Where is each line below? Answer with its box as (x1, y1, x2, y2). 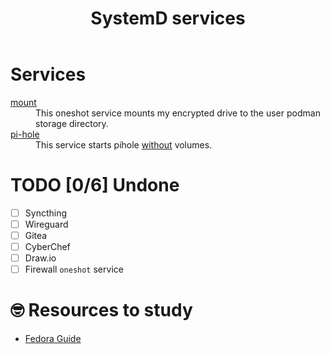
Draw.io (24, 252, 57, 264)
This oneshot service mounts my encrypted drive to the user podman (35, 107, 321, 119)
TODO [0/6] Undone (10, 174, 180, 197)
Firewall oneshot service (24, 263, 124, 276)
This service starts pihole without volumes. (35, 138, 213, 151)
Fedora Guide (24, 333, 82, 345)
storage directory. (35, 117, 109, 129)
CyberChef (24, 241, 71, 253)
